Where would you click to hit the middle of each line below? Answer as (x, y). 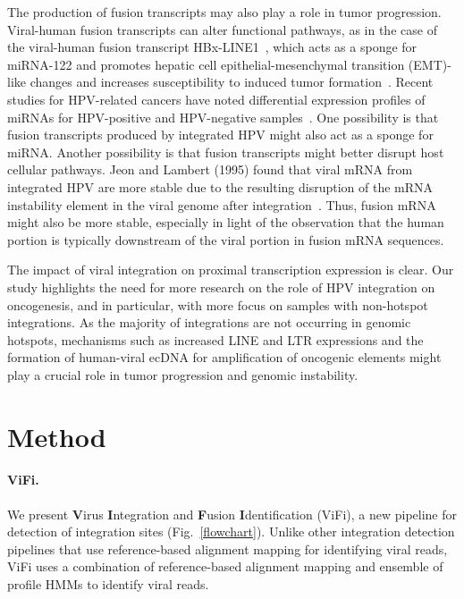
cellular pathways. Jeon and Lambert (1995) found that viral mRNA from (210, 169)
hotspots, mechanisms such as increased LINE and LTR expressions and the (215, 339)
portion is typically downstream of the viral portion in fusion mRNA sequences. (226, 239)
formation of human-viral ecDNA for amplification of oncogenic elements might (224, 357)
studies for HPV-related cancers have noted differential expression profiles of (216, 99)
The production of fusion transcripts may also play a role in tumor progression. (224, 12)
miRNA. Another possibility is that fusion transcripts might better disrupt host (226, 152)
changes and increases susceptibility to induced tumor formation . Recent (232, 82)
